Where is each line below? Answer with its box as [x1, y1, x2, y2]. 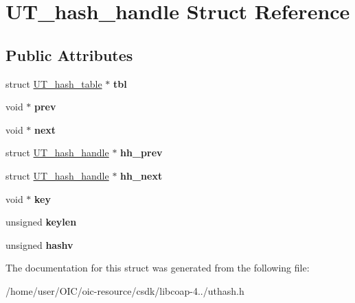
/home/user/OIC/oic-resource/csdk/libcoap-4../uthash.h [5, 283, 244, 298]
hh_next [120, 168, 163, 182]
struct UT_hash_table [5, 76, 102, 90]
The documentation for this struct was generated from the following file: [5, 260, 310, 275]
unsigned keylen [5, 215, 77, 229]
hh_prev [120, 145, 163, 160]
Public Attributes [5, 44, 133, 65]
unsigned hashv [5, 237, 73, 252]
